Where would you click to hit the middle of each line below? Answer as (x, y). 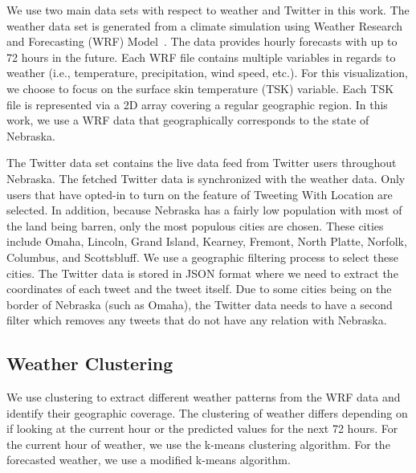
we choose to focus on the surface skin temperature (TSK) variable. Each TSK (200, 88)
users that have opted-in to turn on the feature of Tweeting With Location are (200, 194)
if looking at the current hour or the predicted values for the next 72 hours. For (202, 428)
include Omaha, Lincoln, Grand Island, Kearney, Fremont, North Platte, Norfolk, (207, 241)
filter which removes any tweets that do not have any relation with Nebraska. (197, 320)
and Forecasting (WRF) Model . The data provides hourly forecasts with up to (202, 41)
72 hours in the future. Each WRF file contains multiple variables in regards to (201, 57)
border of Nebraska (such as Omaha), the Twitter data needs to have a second (200, 304)
